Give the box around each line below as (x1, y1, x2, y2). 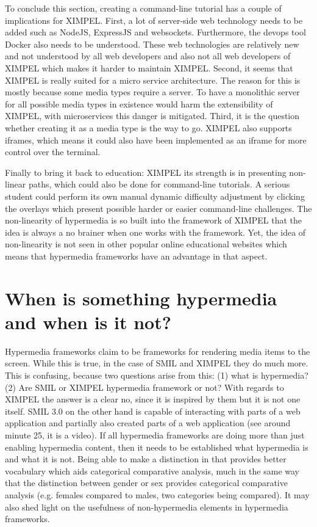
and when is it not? (5, 309, 171, 334)
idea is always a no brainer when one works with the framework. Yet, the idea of (5, 225, 306, 238)
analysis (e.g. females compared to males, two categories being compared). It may (5, 488, 310, 501)
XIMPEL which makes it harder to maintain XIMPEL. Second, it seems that (5, 61, 293, 74)
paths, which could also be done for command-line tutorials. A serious (28, 178, 290, 191)
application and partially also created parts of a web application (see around (5, 416, 291, 429)
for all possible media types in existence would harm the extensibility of (5, 97, 273, 110)
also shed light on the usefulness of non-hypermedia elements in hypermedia (5, 500, 288, 513)
